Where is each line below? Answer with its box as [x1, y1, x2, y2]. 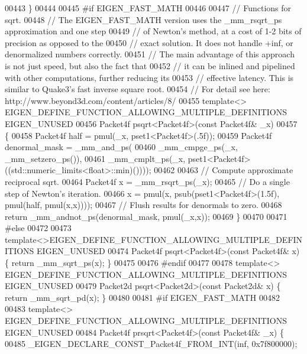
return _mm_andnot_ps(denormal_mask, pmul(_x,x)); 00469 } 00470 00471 [5, 210, 287, 222]
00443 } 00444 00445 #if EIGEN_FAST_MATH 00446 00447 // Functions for [5, 2, 292, 14]
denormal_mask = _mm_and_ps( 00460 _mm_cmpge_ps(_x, [5, 141, 238, 153]
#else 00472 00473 [5, 222, 72, 234]
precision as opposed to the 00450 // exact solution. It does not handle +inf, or [5, 36, 293, 48]
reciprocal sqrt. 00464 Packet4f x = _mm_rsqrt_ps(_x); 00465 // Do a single [5, 175, 290, 187]
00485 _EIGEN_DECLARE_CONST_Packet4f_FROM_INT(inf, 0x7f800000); [5, 337, 298, 350]
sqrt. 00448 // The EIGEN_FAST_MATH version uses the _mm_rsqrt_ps [5, 13, 282, 25]
